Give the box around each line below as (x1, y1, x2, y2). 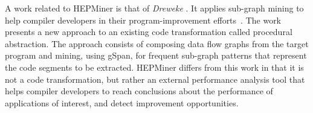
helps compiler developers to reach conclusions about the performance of (5, 85, 273, 97)
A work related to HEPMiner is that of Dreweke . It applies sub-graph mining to (5, 2, 304, 14)
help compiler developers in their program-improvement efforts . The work (5, 13, 282, 26)
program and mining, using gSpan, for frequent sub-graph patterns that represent (5, 49, 307, 62)
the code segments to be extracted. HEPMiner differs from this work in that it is (5, 60, 304, 73)
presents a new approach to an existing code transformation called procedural (5, 25, 292, 38)
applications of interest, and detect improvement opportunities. (5, 96, 239, 109)
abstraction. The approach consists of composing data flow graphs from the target (5, 37, 309, 50)
